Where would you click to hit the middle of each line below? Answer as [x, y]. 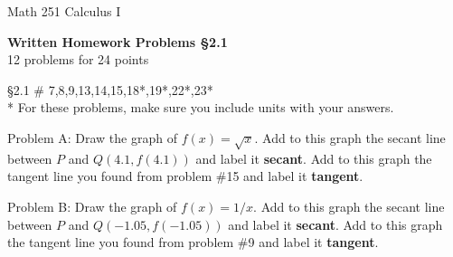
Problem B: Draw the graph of [92, 206]
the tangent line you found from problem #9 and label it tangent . [193, 242]
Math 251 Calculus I [64, 11]
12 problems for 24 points [78, 59]
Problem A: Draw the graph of [92, 137]
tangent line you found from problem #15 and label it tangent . [185, 176]
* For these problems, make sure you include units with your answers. [201, 107]
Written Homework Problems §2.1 [118, 41]
